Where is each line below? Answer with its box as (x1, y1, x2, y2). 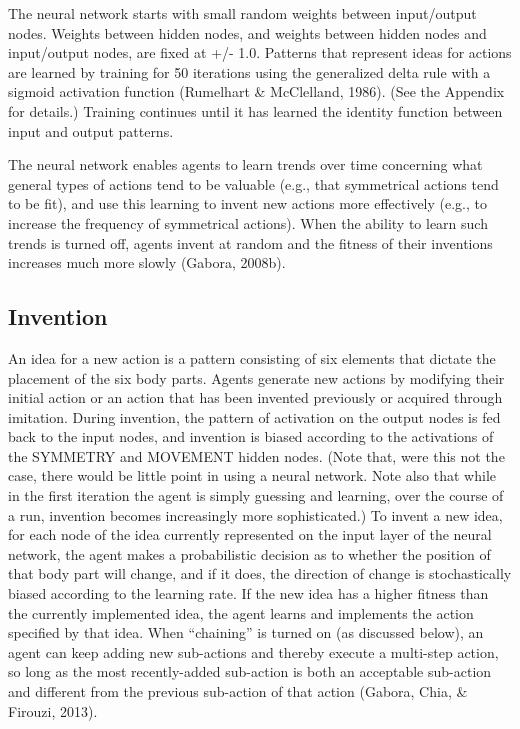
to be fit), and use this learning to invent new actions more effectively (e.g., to (8, 193, 487, 214)
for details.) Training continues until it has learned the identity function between (8, 100, 503, 121)
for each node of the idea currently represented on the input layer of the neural (8, 524, 492, 545)
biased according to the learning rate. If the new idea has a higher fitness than (8, 583, 489, 604)
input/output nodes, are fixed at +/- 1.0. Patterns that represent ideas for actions (8, 42, 512, 63)
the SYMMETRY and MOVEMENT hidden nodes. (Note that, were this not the (8, 445, 505, 466)
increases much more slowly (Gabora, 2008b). (8, 252, 286, 273)
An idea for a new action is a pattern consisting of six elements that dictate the (8, 347, 496, 368)
